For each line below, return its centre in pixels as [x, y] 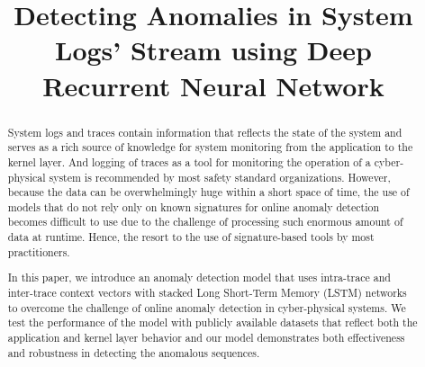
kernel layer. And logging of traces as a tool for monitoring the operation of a [189, 161]
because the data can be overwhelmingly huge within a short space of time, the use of [208, 192]
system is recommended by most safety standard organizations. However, [220, 177]
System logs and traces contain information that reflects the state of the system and [205, 132]
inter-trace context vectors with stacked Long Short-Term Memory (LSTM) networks [207, 292]
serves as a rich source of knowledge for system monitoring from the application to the [210, 147]
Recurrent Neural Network [213, 85]
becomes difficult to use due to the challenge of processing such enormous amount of [205, 222]
